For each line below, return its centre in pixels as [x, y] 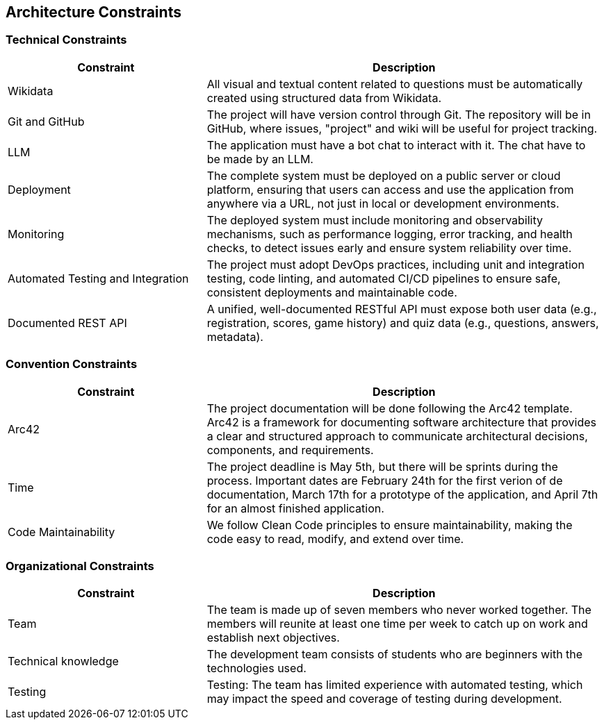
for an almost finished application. [295, 508]
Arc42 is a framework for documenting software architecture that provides [401, 422]
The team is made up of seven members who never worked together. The [399, 610]
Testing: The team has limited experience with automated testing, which [395, 685]
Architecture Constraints [93, 12]
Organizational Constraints [80, 566]
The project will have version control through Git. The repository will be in [399, 114]
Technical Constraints [66, 40]
